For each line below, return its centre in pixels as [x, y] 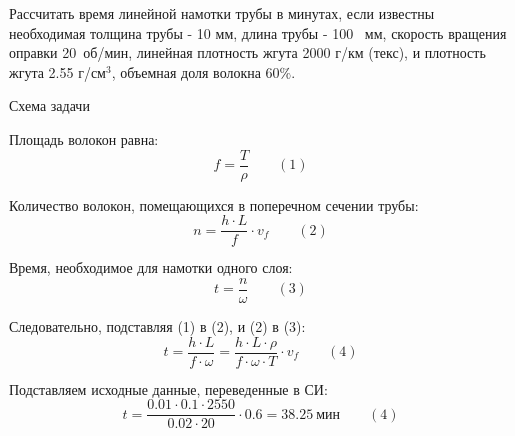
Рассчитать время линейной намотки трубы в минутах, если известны [222, 13]
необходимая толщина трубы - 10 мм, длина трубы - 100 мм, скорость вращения [258, 32]
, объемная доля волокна [186, 71]
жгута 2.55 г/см [57, 71]
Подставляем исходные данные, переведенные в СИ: [168, 388]
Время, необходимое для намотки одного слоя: [151, 267]
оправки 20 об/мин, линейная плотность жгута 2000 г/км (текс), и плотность [247, 52]
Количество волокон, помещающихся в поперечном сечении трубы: [214, 204]
